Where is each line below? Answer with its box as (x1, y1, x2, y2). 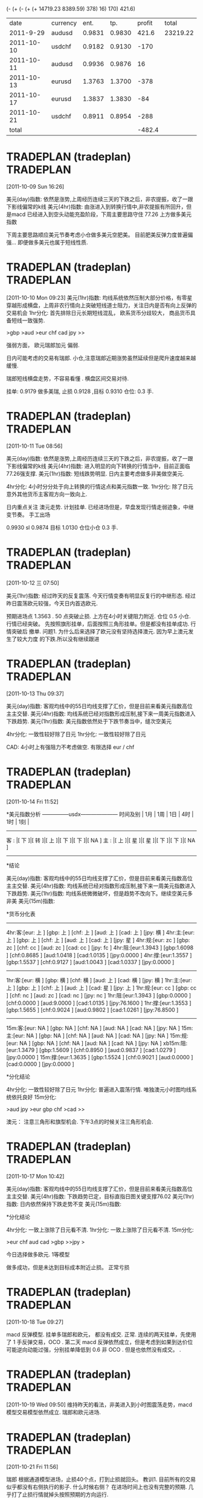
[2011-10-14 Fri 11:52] (6, 798, 59, 805)
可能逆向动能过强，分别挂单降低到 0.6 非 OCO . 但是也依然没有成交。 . (6, 1346, 181, 1353)
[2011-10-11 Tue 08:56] (6, 442, 63, 450)
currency (51, 19, 77, 27)
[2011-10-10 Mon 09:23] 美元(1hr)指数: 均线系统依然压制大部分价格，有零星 (6, 294, 193, 301)
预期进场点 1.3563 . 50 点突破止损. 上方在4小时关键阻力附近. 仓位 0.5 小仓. (6, 612, 192, 619)
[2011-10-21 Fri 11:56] (6, 1463, 59, 1471)
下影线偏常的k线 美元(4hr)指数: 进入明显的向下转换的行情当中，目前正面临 (6, 462, 190, 470)
